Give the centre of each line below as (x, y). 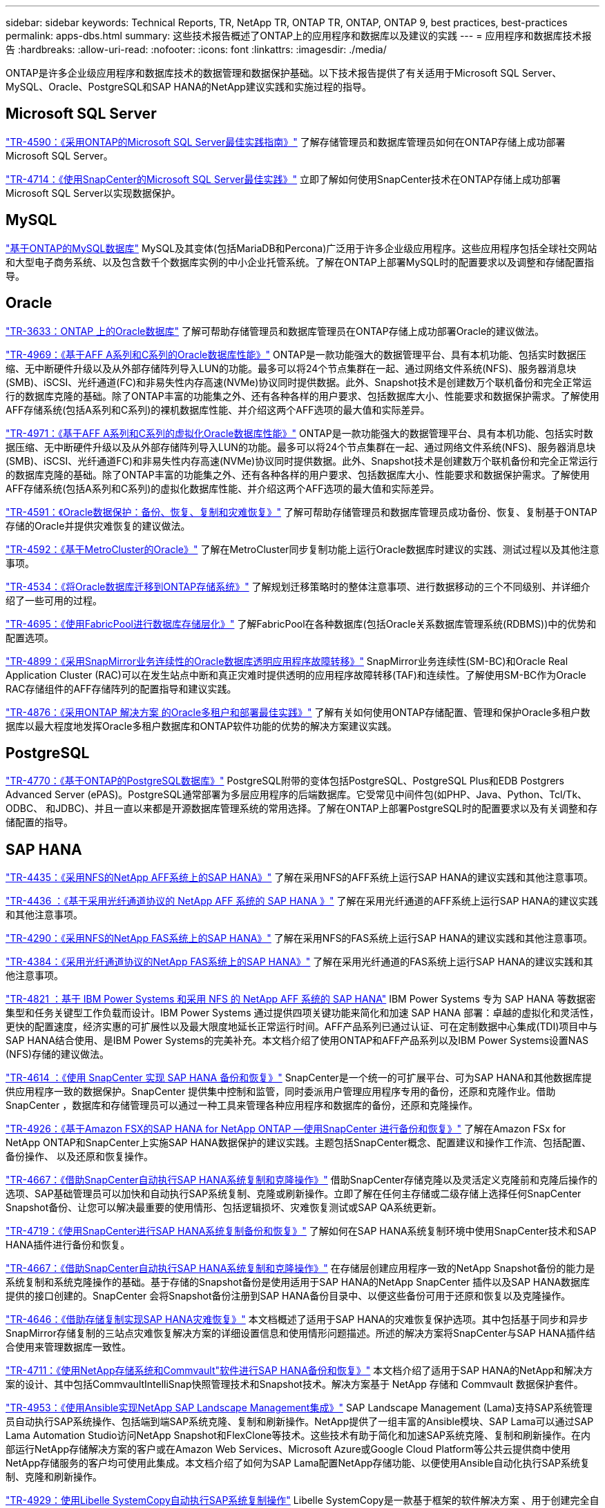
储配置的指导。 (39, 822)
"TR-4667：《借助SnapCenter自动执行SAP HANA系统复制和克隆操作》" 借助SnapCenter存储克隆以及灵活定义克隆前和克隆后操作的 (302, 1180)
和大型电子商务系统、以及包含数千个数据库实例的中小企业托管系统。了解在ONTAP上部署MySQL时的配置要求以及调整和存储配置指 (300, 262)
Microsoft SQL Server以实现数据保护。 (93, 193)
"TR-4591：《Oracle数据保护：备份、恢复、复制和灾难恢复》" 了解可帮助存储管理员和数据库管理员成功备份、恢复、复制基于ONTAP (301, 512)
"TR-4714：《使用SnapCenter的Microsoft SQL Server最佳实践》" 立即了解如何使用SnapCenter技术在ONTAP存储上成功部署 (284, 179)
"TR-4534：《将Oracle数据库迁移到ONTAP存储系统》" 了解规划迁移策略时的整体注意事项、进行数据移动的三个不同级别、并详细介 (298, 586)
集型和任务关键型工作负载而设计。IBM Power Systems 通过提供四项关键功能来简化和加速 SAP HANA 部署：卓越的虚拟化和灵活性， (302, 1013)
